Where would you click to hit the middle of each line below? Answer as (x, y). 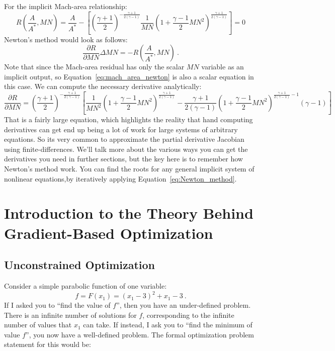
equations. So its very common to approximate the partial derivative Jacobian (124, 139)
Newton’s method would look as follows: (66, 39)
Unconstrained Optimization (80, 265)
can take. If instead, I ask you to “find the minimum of (168, 325)
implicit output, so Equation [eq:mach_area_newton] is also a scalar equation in (129, 76)
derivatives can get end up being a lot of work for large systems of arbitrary (121, 129)
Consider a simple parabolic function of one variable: (86, 285)
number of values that (38, 325)
